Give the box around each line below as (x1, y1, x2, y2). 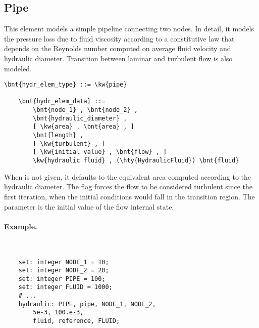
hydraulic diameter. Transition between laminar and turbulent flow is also (4, 53, 233, 63)
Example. (4, 221, 37, 231)
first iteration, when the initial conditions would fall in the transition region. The (4, 191, 255, 201)
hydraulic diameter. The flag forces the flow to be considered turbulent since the (4, 181, 252, 192)
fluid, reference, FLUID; (33, 317, 120, 325)
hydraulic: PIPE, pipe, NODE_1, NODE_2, (18, 300, 156, 308)
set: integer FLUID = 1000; (18, 283, 113, 291)
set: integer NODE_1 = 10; (18, 258, 109, 266)
